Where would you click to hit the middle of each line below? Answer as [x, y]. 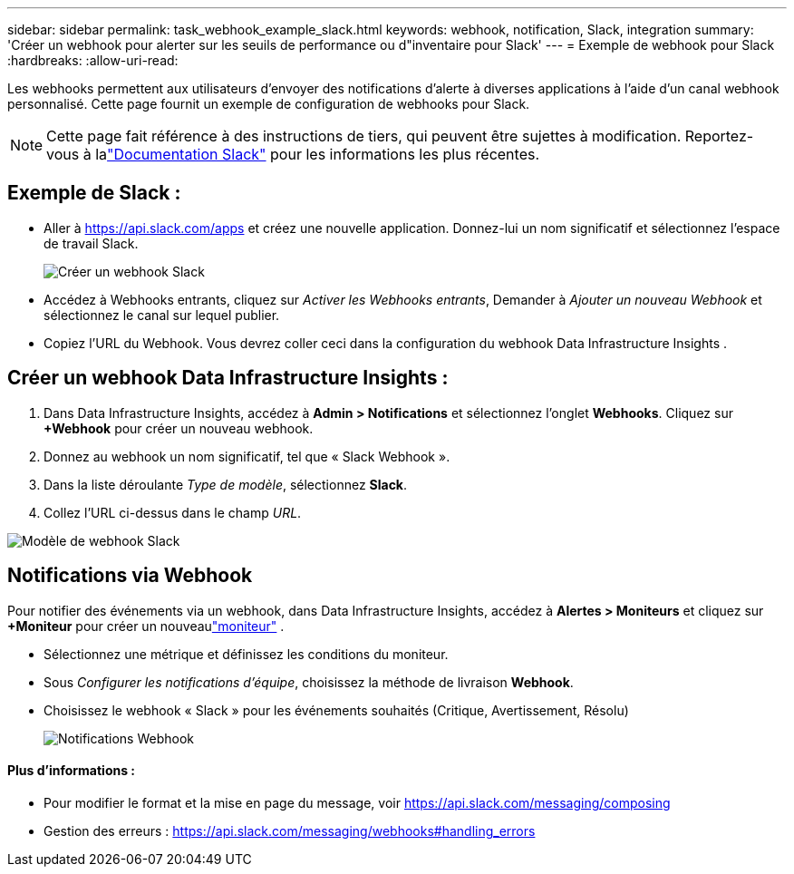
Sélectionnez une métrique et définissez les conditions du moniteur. [246, 654]
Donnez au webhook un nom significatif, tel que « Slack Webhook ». [247, 456]
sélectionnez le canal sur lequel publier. [162, 315]
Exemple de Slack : [94, 193]
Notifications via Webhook [130, 576]
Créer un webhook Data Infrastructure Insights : [228, 378]
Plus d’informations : [72, 771]
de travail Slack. [91, 243]
